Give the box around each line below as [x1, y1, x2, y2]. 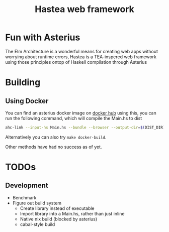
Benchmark [12, 194, 37, 200]
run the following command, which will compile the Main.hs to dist [5, 115, 142, 121]
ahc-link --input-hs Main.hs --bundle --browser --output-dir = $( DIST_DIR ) [5, 125, 165, 130]
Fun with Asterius [5, 32, 80, 43]
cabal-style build [20, 221, 55, 227]
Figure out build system [12, 200, 62, 206]
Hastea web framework [35, 4, 134, 15]
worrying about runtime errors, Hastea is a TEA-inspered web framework [5, 54, 157, 60]
